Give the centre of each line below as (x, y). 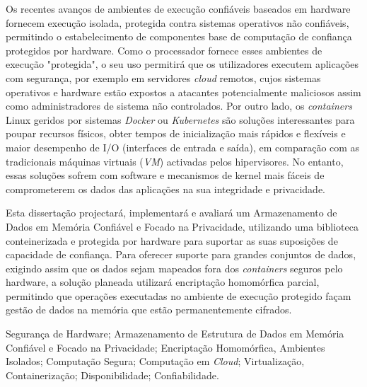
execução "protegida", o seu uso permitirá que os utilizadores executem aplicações (182, 64)
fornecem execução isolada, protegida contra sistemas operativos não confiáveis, (177, 22)
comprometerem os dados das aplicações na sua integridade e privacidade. (166, 189)
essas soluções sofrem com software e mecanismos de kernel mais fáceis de (165, 175)
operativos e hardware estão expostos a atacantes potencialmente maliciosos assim (183, 92)
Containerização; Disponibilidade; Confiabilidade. (112, 375)
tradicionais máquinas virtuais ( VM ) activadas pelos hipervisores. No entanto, (175, 161)
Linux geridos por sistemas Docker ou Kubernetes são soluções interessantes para (180, 119)
